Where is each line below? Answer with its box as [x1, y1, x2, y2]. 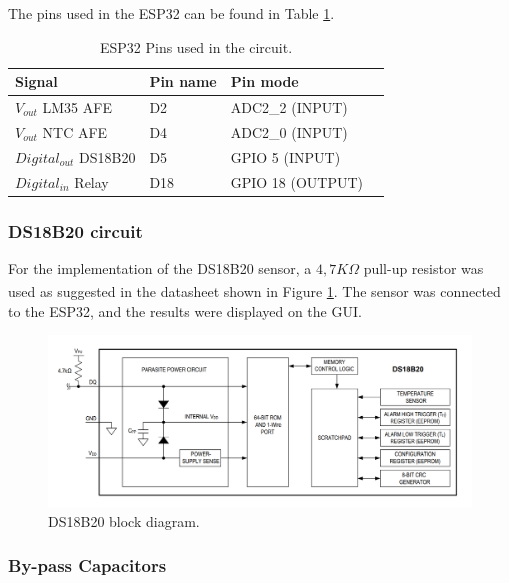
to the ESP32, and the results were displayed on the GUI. [8, 300, 362, 321]
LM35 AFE [42, 97, 112, 118]
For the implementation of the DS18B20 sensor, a [8, 257, 312, 278]
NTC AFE [42, 121, 108, 142]
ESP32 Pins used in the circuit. [99, 36, 293, 57]
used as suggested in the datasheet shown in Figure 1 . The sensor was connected [8, 281, 501, 302]
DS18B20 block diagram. [48, 510, 200, 531]
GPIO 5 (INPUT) [230, 146, 341, 167]
